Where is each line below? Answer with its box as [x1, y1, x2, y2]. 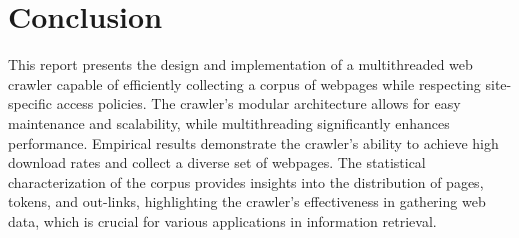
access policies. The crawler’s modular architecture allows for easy [56, 93, 461, 114]
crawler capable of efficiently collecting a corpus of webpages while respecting [8, 73, 481, 94]
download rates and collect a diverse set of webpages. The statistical [8, 152, 426, 173]
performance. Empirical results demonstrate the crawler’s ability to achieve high [8, 132, 499, 153]
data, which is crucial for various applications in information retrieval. [8, 210, 437, 231]
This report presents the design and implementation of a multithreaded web [8, 54, 473, 75]
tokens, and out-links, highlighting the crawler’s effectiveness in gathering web [8, 191, 486, 212]
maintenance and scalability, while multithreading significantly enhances [8, 112, 450, 133]
